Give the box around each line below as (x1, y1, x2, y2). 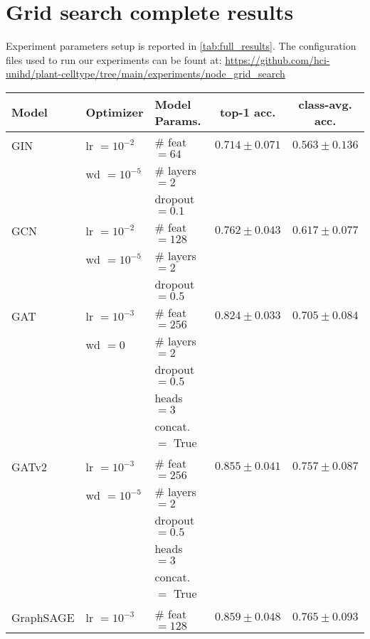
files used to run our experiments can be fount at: (6, 52, 222, 67)
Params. (154, 112, 201, 129)
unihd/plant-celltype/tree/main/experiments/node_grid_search (6, 66, 285, 81)
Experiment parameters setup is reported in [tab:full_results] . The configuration (6, 38, 356, 53)
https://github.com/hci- (225, 52, 330, 67)
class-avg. (298, 95, 352, 112)
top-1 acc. (219, 104, 276, 121)
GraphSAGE (11, 609, 75, 626)
